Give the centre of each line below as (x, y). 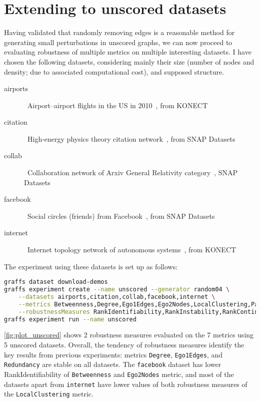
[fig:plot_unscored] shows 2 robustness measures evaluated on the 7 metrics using (129, 335)
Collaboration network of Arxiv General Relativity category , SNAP (132, 172)
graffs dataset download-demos (56, 282)
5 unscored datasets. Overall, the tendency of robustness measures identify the (124, 345)
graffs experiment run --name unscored (70, 319)
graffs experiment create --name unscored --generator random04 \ (117, 290)
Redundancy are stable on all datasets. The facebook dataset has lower (113, 364)
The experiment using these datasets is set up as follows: (91, 266)
